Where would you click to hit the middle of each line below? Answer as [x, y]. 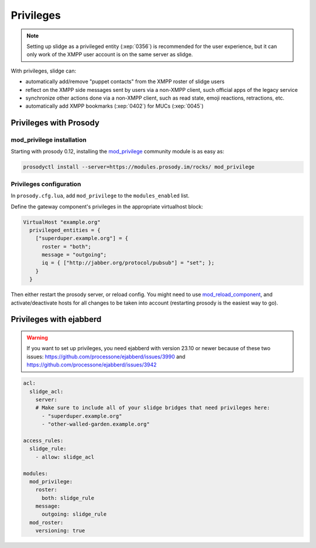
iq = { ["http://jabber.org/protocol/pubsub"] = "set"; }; [128, 263]
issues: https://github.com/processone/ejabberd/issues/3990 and [106, 357]
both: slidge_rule [68, 498]
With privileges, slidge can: [44, 71]
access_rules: [43, 440]
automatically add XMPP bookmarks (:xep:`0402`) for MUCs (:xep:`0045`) [115, 106]
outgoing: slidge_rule [74, 514]
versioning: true [60, 531]
